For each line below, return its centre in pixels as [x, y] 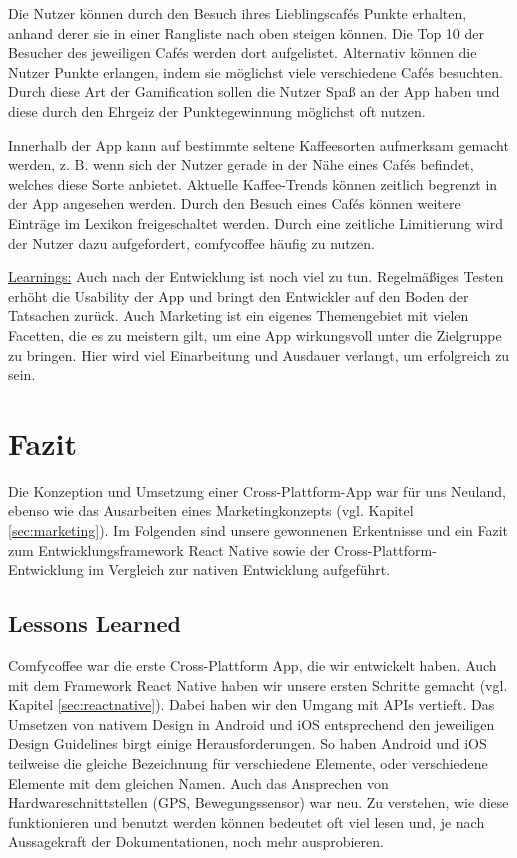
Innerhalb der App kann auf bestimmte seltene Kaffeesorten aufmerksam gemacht [258, 144]
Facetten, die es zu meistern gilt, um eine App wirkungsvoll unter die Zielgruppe [255, 334]
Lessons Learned [94, 623]
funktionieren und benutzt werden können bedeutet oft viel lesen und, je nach [246, 821]
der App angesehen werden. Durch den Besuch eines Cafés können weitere [234, 203]
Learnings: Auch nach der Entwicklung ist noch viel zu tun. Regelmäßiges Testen [256, 276]
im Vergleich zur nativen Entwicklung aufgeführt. [239, 569]
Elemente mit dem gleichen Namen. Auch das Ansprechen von [198, 782]
